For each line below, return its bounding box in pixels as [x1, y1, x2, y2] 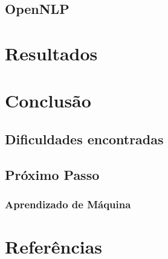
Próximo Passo [5, 165, 100, 184]
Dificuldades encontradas [5, 129, 164, 148]
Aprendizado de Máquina [5, 197, 131, 212]
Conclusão [5, 88, 91, 113]
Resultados [5, 40, 98, 65]
